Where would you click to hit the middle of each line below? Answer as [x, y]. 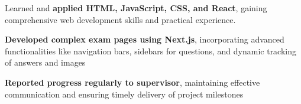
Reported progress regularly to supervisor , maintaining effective [132, 82]
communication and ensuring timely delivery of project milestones [124, 94]
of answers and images [45, 62]
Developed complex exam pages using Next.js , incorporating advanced [145, 39]
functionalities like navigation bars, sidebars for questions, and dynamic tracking [151, 51]
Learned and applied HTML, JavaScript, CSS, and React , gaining [136, 8]
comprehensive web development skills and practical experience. [120, 19]
